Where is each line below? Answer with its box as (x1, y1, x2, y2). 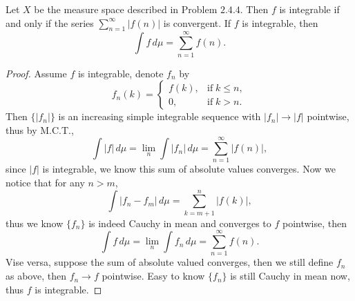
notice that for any (6, 175, 85, 190)
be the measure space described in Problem (34, 2, 218, 16)
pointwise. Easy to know (102, 269, 205, 283)
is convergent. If (163, 15, 231, 30)
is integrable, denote (77, 66, 164, 80)
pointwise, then (282, 215, 347, 230)
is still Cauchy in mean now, (230, 269, 350, 283)
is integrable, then (242, 15, 318, 30)
